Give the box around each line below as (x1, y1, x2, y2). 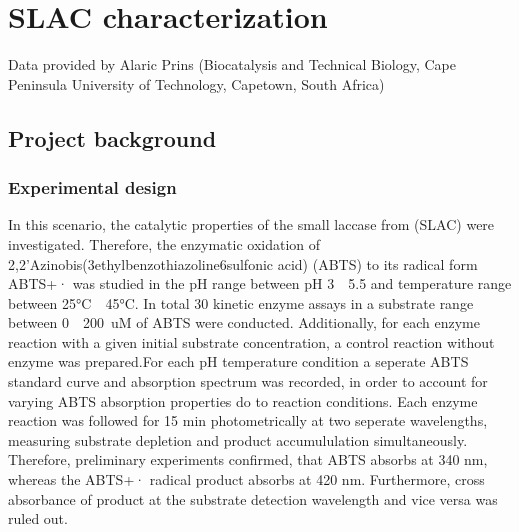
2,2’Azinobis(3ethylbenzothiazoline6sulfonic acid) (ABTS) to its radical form (8, 253, 478, 274)
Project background (8, 122, 217, 153)
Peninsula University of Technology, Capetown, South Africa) (8, 73, 385, 94)
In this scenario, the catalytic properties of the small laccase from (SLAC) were (8, 214, 495, 235)
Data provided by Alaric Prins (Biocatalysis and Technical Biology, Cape (8, 54, 456, 75)
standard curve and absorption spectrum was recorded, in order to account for (8, 371, 488, 392)
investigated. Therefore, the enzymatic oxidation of (8, 233, 321, 254)
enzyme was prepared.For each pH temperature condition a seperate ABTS (8, 351, 469, 372)
